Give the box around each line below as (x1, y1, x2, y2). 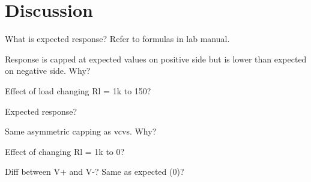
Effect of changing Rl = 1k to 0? (5, 145, 125, 157)
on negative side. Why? (5, 64, 91, 77)
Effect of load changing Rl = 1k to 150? (5, 84, 151, 97)
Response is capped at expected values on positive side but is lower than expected (5, 52, 307, 65)
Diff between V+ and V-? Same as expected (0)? (5, 165, 184, 178)
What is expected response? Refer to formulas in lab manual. (5, 32, 230, 45)
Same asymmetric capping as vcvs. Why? (5, 125, 157, 138)
